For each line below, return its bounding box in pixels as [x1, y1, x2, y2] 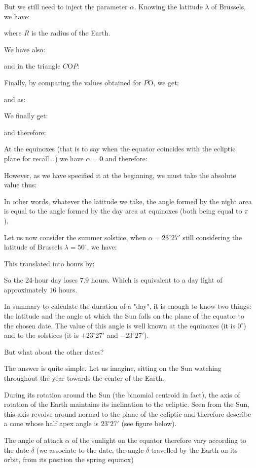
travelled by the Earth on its [151, 444, 238, 455]
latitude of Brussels [4, 242, 62, 252]
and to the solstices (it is [4, 330, 79, 340]
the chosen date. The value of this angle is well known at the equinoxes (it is [4, 320, 235, 330]
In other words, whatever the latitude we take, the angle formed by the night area [4, 196, 252, 206]
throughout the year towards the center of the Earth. [4, 373, 164, 383]
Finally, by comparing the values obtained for [4, 77, 142, 87]
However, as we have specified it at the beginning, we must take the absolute [4, 170, 236, 180]
